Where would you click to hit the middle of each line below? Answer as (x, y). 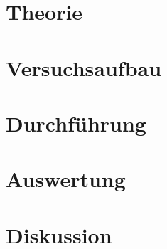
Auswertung (66, 179)
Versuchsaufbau (84, 67)
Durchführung (76, 123)
